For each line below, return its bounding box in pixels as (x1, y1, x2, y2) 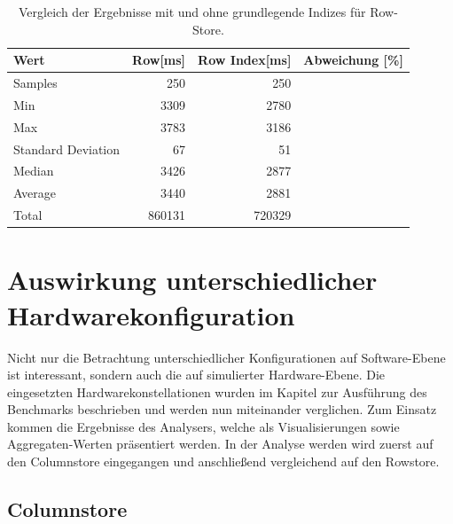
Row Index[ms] (198, 51, 292, 69)
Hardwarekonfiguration (7, 296, 295, 332)
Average (13, 184, 56, 202)
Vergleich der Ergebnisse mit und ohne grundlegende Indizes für (19, 3, 366, 20)
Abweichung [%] (303, 51, 403, 69)
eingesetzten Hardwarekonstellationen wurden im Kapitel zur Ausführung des (7, 382, 427, 401)
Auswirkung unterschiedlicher (7, 262, 378, 298)
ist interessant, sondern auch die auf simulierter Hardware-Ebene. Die (7, 365, 386, 384)
